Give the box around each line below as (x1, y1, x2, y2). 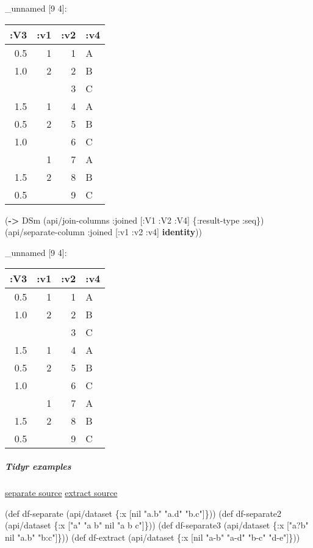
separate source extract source (5, 486, 118, 499)
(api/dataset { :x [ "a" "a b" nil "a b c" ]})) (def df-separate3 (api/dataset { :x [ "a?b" (5, 519, 309, 532)
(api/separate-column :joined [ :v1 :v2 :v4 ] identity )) (5, 225, 202, 238)
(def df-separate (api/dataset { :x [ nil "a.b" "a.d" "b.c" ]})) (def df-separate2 (5, 506, 282, 519)
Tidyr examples (5, 459, 71, 472)
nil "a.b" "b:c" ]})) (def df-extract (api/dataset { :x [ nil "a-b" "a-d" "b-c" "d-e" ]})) (5, 530, 300, 543)
